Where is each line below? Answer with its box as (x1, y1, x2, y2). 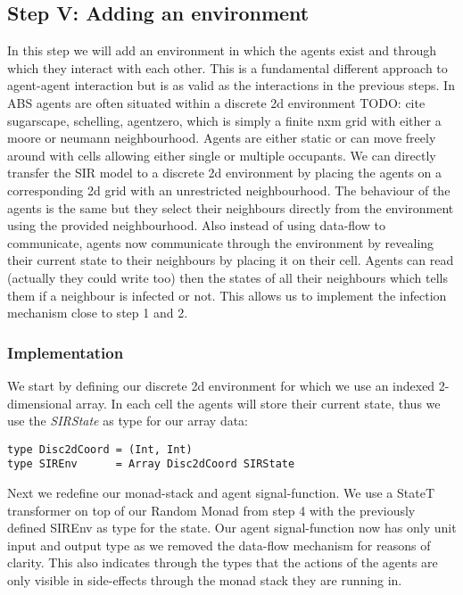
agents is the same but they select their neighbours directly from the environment (7, 198, 454, 217)
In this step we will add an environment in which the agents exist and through (7, 41, 437, 60)
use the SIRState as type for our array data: (7, 411, 249, 430)
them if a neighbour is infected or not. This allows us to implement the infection (7, 285, 447, 304)
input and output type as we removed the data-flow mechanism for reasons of (7, 535, 431, 554)
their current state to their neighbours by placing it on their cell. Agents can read (7, 251, 454, 269)
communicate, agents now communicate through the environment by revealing (7, 233, 434, 252)
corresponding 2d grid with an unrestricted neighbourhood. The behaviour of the (7, 180, 451, 199)
